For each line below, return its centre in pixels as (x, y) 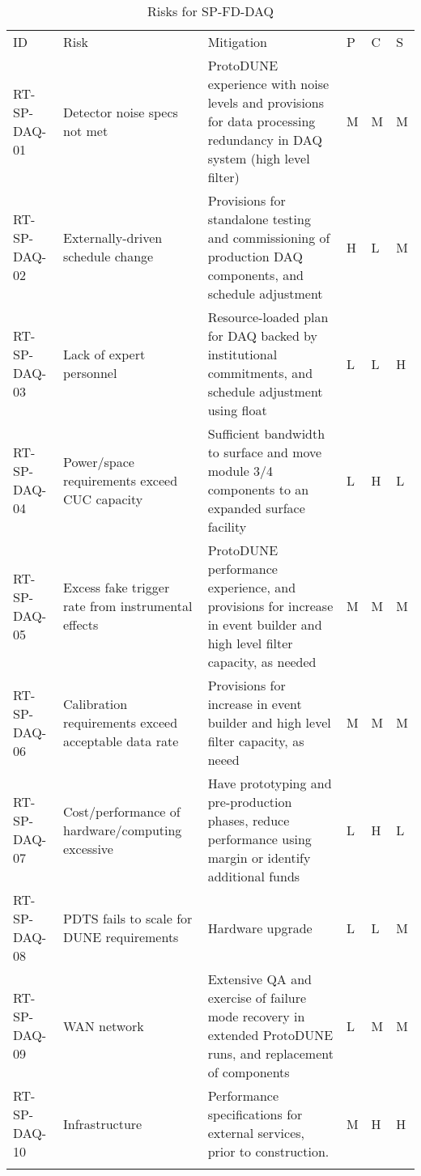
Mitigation (238, 42)
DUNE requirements (121, 937)
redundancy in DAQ (265, 140)
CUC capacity (103, 499)
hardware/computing (123, 830)
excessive (88, 848)
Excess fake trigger (117, 587)
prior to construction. (268, 1151)
